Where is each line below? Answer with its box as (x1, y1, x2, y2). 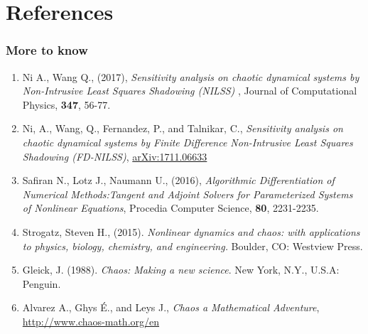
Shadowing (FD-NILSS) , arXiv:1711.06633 (22, 149, 207, 163)
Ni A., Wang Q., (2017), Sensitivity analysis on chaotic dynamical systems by (22, 69, 359, 84)
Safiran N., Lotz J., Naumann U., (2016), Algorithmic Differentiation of (22, 173, 335, 188)
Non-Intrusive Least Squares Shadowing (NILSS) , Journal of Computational (22, 83, 357, 98)
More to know (6, 41, 88, 59)
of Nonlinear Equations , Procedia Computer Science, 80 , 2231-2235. (22, 200, 319, 215)
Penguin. (22, 276, 61, 291)
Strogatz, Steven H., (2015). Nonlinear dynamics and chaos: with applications (22, 224, 360, 239)
